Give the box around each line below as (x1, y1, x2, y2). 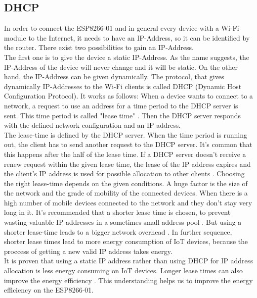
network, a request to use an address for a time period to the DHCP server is (4, 100, 238, 110)
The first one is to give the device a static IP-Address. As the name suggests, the (4, 51, 249, 62)
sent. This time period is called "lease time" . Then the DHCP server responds (4, 110, 241, 120)
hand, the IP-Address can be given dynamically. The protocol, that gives (4, 71, 224, 82)
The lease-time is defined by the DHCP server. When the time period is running (4, 129, 247, 140)
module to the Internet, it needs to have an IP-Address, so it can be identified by (4, 32, 250, 43)
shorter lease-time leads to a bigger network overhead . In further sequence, (4, 226, 232, 237)
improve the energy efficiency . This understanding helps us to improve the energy (4, 275, 253, 285)
